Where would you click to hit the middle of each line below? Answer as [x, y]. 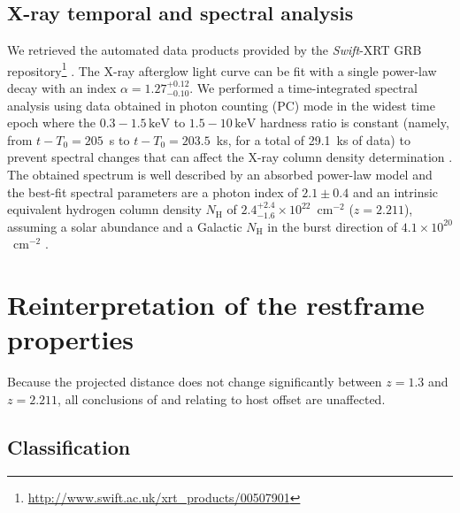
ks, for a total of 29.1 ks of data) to [313, 139]
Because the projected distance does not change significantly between [195, 382]
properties [70, 339]
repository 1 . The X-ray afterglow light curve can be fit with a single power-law [222, 69]
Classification [69, 446]
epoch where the [51, 123]
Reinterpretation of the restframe [216, 305]
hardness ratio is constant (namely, [354, 123]
